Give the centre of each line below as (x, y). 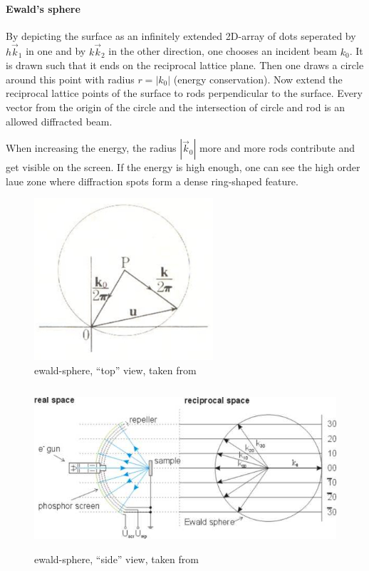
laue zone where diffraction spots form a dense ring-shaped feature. (152, 181)
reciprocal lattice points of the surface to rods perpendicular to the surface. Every (184, 93)
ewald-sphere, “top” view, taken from (115, 370)
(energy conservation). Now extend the (258, 79)
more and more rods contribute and (277, 148)
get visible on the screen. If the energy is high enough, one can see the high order (183, 167)
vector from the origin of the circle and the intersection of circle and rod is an (176, 107)
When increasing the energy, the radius (91, 148)
